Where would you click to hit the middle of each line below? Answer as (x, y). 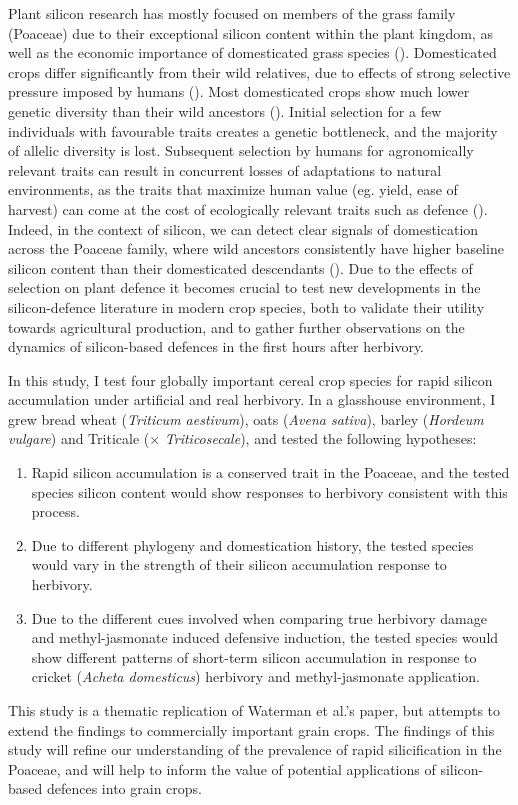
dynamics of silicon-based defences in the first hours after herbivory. (216, 346)
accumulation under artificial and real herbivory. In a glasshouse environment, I (252, 399)
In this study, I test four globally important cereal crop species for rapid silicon (250, 379)
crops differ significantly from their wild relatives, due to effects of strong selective (259, 71)
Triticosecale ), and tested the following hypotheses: (320, 438)
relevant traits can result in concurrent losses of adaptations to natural (225, 169)
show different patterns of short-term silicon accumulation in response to (254, 656)
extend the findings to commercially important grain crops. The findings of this (251, 729)
